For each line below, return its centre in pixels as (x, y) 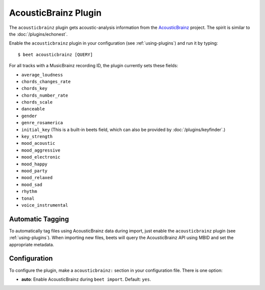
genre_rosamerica (42, 123)
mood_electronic (41, 157)
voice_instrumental (45, 205)
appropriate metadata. (32, 244)
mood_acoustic (38, 143)
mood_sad (32, 185)
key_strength (37, 137)
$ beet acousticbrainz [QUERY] (55, 54)
